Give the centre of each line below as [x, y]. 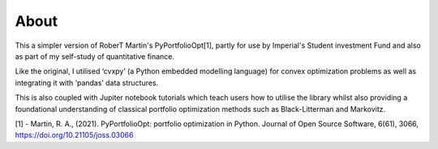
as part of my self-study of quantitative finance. [94, 56]
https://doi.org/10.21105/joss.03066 [74, 135]
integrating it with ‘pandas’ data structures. [87, 83]
